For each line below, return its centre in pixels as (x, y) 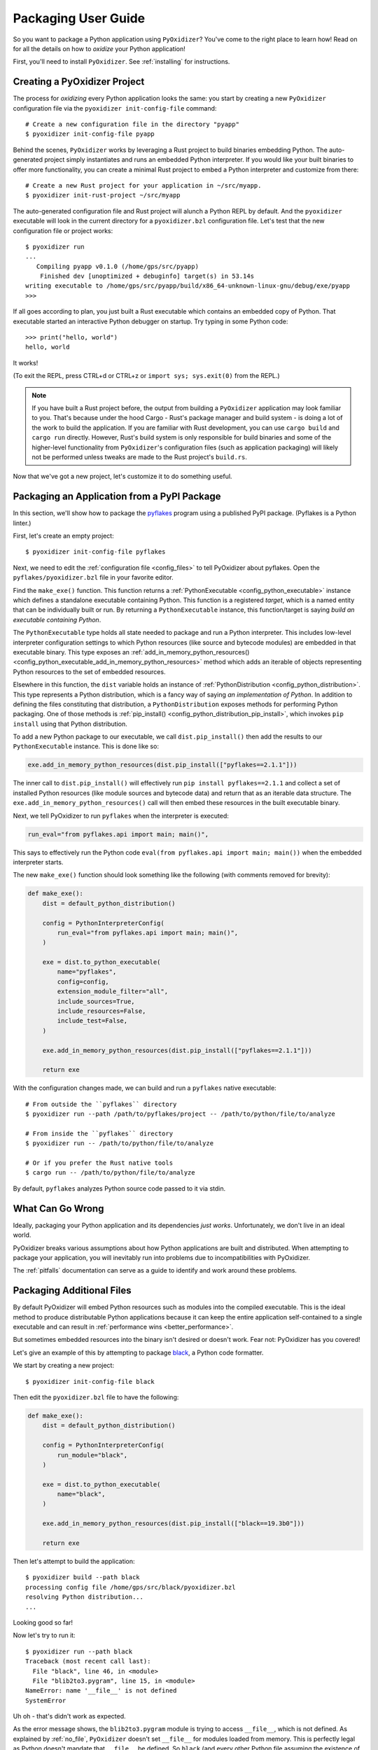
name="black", (81, 1494)
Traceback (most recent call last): (88, 1661)
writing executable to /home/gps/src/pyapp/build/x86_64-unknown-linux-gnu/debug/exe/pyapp (188, 286)
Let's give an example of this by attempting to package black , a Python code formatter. (138, 1352)
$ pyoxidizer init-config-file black (90, 1381)
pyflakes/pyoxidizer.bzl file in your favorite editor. (93, 577)
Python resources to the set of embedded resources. (89, 671)
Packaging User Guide (79, 18)
